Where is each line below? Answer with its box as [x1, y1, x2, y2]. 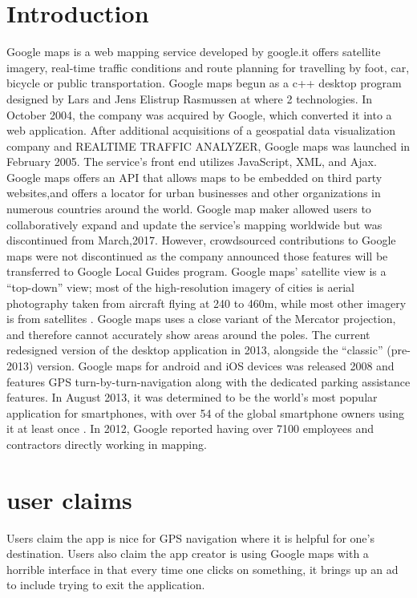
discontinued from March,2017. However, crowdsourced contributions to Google [6, 232, 396, 248]
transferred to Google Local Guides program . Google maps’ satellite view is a [6, 263, 387, 280]
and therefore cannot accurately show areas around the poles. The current [6, 325, 370, 342]
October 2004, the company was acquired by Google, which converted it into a [6, 106, 392, 123]
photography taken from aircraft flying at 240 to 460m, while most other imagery [6, 294, 407, 311]
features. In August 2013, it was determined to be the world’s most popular [6, 389, 378, 406]
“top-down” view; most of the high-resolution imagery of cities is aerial [6, 279, 355, 296]
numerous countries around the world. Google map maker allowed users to [6, 200, 371, 217]
